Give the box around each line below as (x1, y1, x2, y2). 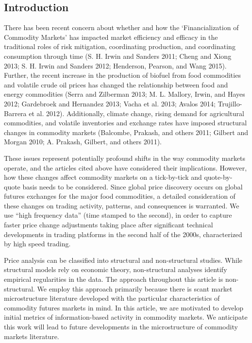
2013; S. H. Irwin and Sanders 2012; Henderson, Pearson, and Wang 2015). (4, 60, 227, 70)
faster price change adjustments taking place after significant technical (4, 220, 213, 230)
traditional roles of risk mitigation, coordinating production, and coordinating (4, 41, 235, 51)
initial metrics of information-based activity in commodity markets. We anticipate (4, 312, 248, 322)
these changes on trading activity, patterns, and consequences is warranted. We (4, 200, 239, 210)
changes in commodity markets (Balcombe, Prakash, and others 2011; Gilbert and (4, 127, 249, 137)
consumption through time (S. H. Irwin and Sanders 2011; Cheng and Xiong (4, 51, 232, 61)
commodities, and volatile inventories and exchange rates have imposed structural (4, 118, 247, 128)
